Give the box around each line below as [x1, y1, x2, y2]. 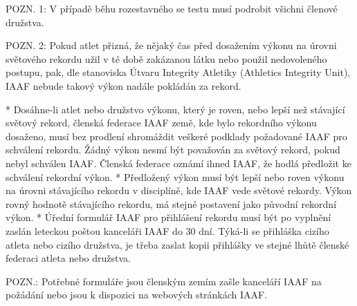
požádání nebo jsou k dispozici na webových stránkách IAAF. [6, 287, 268, 302]
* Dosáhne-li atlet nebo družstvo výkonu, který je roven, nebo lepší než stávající [6, 102, 345, 116]
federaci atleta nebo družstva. [6, 251, 131, 265]
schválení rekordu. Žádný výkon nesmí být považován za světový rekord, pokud [6, 142, 340, 157]
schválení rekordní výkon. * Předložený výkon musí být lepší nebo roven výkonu [6, 169, 345, 184]
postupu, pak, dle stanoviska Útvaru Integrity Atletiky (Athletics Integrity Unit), [6, 65, 351, 79]
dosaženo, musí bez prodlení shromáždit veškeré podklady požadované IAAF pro [6, 128, 347, 143]
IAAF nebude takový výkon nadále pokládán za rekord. [6, 78, 241, 93]
